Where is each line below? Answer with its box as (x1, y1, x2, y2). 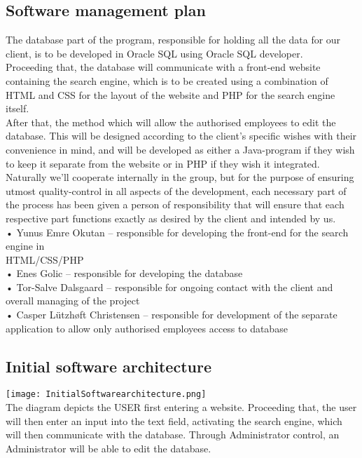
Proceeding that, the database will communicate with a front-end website (6, 60, 321, 74)
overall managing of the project (6, 293, 140, 308)
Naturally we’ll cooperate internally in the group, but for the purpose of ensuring (6, 170, 354, 184)
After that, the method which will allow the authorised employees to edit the (6, 114, 336, 129)
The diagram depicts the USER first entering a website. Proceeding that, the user (6, 400, 357, 415)
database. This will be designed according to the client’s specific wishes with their (6, 128, 357, 143)
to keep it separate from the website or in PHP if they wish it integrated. (6, 156, 320, 170)
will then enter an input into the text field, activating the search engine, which (6, 413, 342, 428)
